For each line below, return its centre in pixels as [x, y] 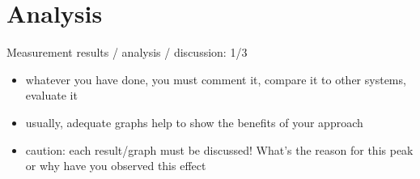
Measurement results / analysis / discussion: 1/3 [127, 52]
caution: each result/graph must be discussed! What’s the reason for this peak [219, 149]
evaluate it [51, 95]
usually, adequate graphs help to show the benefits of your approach [194, 122]
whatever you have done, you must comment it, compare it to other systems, [216, 79]
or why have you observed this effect [116, 166]
